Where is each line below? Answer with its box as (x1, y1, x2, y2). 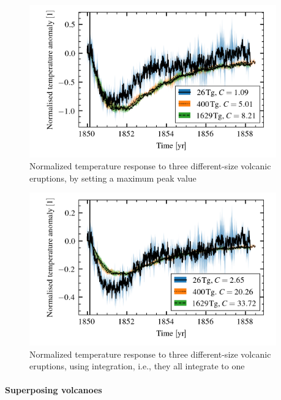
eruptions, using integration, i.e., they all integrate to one (29, 360, 245, 372)
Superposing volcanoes (5, 383, 102, 396)
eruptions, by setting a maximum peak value (29, 171, 197, 184)
